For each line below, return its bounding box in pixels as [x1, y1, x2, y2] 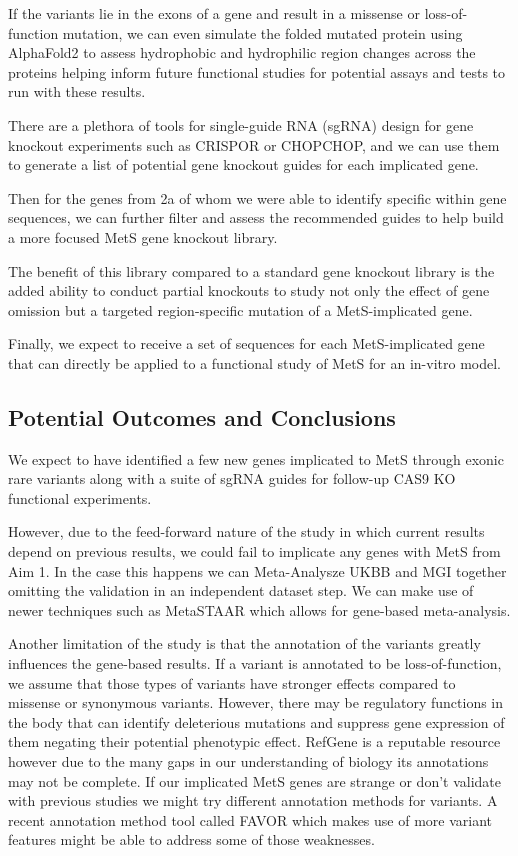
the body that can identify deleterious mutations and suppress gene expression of [8, 711, 505, 732]
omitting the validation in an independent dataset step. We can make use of [8, 580, 474, 601]
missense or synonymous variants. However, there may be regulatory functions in [8, 692, 504, 713]
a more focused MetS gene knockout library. [8, 226, 278, 247]
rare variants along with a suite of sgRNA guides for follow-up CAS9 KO [8, 468, 456, 489]
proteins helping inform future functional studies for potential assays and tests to [8, 61, 506, 82]
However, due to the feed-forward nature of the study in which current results [8, 521, 485, 542]
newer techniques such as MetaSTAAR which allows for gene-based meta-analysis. [8, 599, 511, 620]
